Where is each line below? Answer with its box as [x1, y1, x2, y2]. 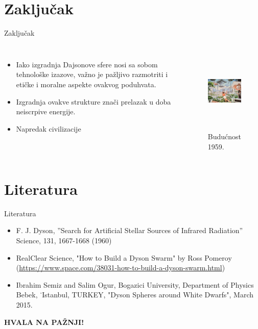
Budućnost [207, 131, 241, 142]
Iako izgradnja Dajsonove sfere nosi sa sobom [16, 59, 158, 69]
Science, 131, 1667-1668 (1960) [16, 235, 112, 245]
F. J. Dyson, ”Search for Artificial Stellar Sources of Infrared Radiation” [16, 225, 243, 236]
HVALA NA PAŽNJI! [4, 316, 84, 327]
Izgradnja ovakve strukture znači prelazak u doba [16, 96, 171, 107]
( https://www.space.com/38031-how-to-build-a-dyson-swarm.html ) [16, 262, 225, 273]
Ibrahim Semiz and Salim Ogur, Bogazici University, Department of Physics [16, 279, 254, 290]
